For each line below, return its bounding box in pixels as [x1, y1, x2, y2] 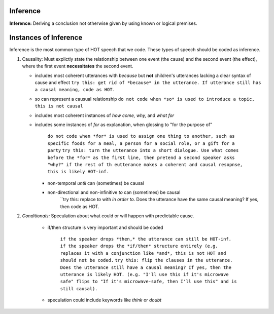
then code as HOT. [60, 203, 99, 210]
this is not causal [35, 103, 83, 109]
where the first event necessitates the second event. [22, 63, 133, 69]
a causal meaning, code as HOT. [35, 87, 115, 93]
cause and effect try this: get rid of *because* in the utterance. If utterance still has [35, 79, 261, 86]
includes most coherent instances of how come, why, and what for [35, 112, 175, 119]
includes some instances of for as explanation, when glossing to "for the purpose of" [35, 122, 213, 128]
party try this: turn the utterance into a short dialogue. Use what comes [47, 147, 239, 153]
